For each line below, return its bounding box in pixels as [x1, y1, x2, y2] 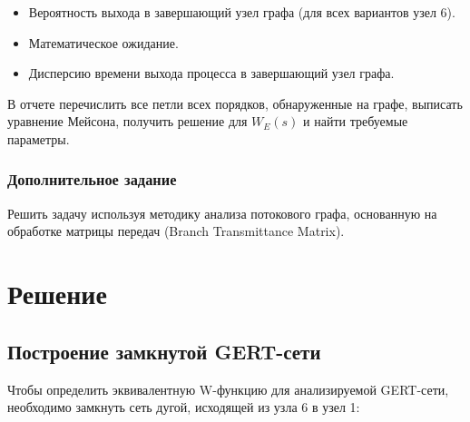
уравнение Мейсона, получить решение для [7, 112, 248, 131]
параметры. [7, 129, 70, 148]
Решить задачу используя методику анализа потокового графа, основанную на [7, 203, 437, 222]
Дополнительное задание [7, 168, 177, 191]
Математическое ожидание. [28, 33, 179, 52]
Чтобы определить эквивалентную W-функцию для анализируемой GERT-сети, [7, 379, 449, 398]
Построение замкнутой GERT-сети [7, 337, 321, 365]
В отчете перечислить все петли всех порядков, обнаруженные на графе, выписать [7, 93, 463, 113]
